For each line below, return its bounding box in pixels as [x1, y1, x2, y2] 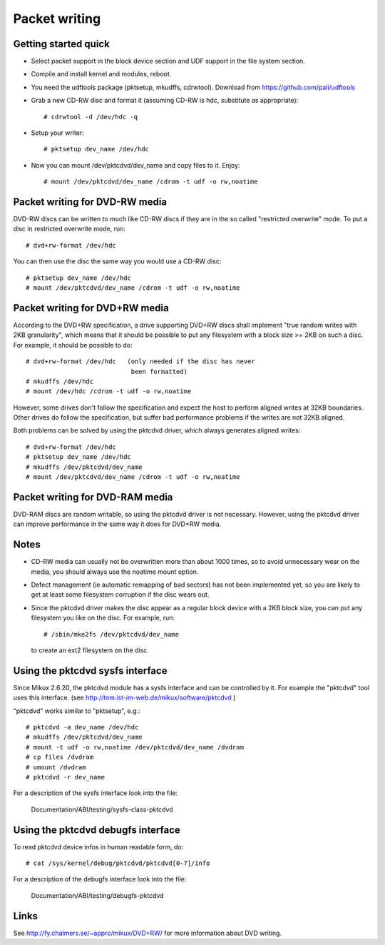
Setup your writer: [31, 128, 85, 137]
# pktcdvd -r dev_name [26, 773, 106, 781]
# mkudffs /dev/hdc [26, 377, 94, 385]
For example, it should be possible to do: [13, 340, 133, 349]
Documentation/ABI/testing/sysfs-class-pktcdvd [31, 805, 174, 814]
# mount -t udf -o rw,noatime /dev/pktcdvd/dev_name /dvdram [26, 743, 244, 751]
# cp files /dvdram [26, 753, 94, 762]
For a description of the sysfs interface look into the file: [13, 789, 178, 797]
